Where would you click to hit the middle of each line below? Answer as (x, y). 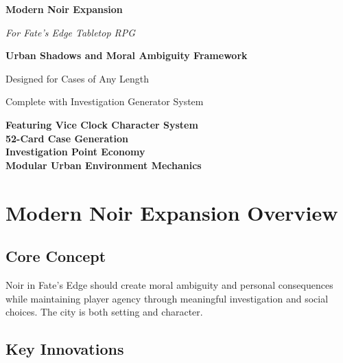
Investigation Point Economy (75, 152)
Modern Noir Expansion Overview (172, 212)
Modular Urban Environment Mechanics (104, 165)
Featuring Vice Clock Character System (102, 124)
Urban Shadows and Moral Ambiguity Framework (127, 55)
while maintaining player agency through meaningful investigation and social (167, 298)
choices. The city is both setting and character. (104, 312)
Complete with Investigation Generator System (105, 101)
